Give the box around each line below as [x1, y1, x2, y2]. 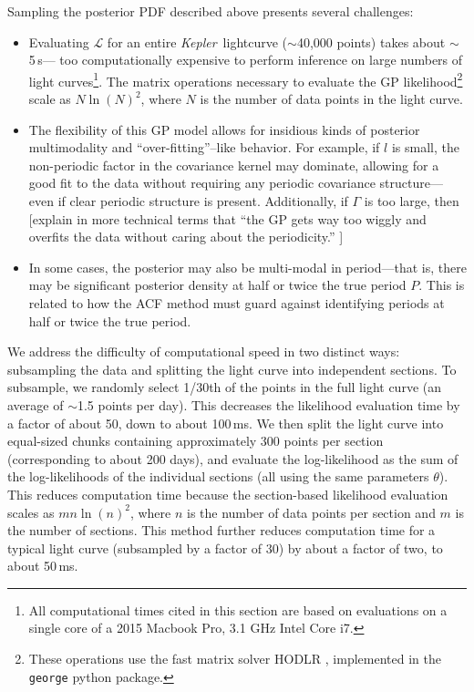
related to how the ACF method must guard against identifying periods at [28, 293, 445, 312]
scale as [28, 89, 71, 108]
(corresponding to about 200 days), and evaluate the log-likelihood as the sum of [7, 449, 459, 468]
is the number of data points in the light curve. [200, 89, 463, 108]
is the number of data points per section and [187, 502, 436, 522]
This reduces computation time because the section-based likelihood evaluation [7, 484, 448, 503]
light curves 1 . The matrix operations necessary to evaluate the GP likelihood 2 [28, 68, 463, 90]
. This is [418, 275, 465, 294]
